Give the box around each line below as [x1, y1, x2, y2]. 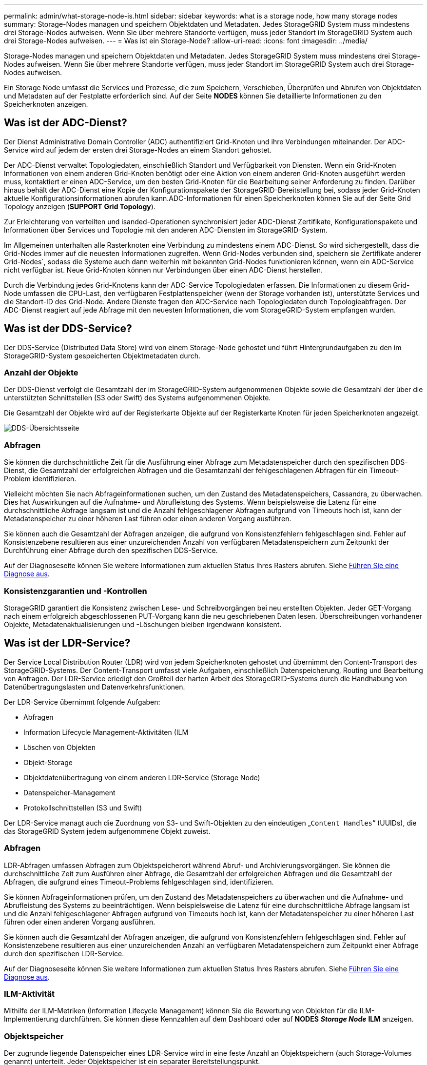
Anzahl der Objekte [4, 368, 78, 378]
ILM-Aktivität [4, 988, 55, 999]
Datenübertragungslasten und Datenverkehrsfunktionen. [4, 682, 185, 691]
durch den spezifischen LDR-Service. [4, 949, 124, 958]
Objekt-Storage [23, 758, 73, 767]
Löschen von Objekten [23, 743, 96, 751]
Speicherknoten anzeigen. [4, 100, 88, 108]
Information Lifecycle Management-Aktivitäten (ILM [23, 728, 189, 736]
